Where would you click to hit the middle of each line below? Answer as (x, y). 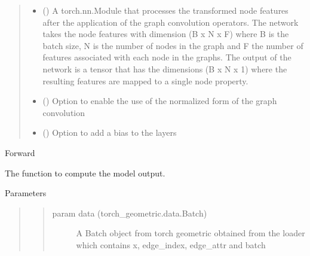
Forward (20, 152)
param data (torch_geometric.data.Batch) (130, 213)
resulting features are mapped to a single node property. (145, 80)
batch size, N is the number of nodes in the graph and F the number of (173, 45)
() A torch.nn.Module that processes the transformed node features (165, 10)
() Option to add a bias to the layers (110, 132)
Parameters (26, 193)
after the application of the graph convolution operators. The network (171, 22)
